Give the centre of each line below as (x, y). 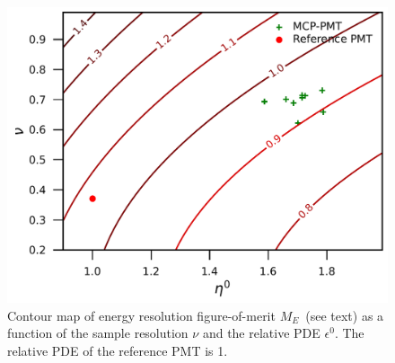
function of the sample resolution (98, 333)
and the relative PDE (261, 333)
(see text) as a (345, 315)
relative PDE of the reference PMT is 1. (118, 350)
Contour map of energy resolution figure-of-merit (141, 315)
